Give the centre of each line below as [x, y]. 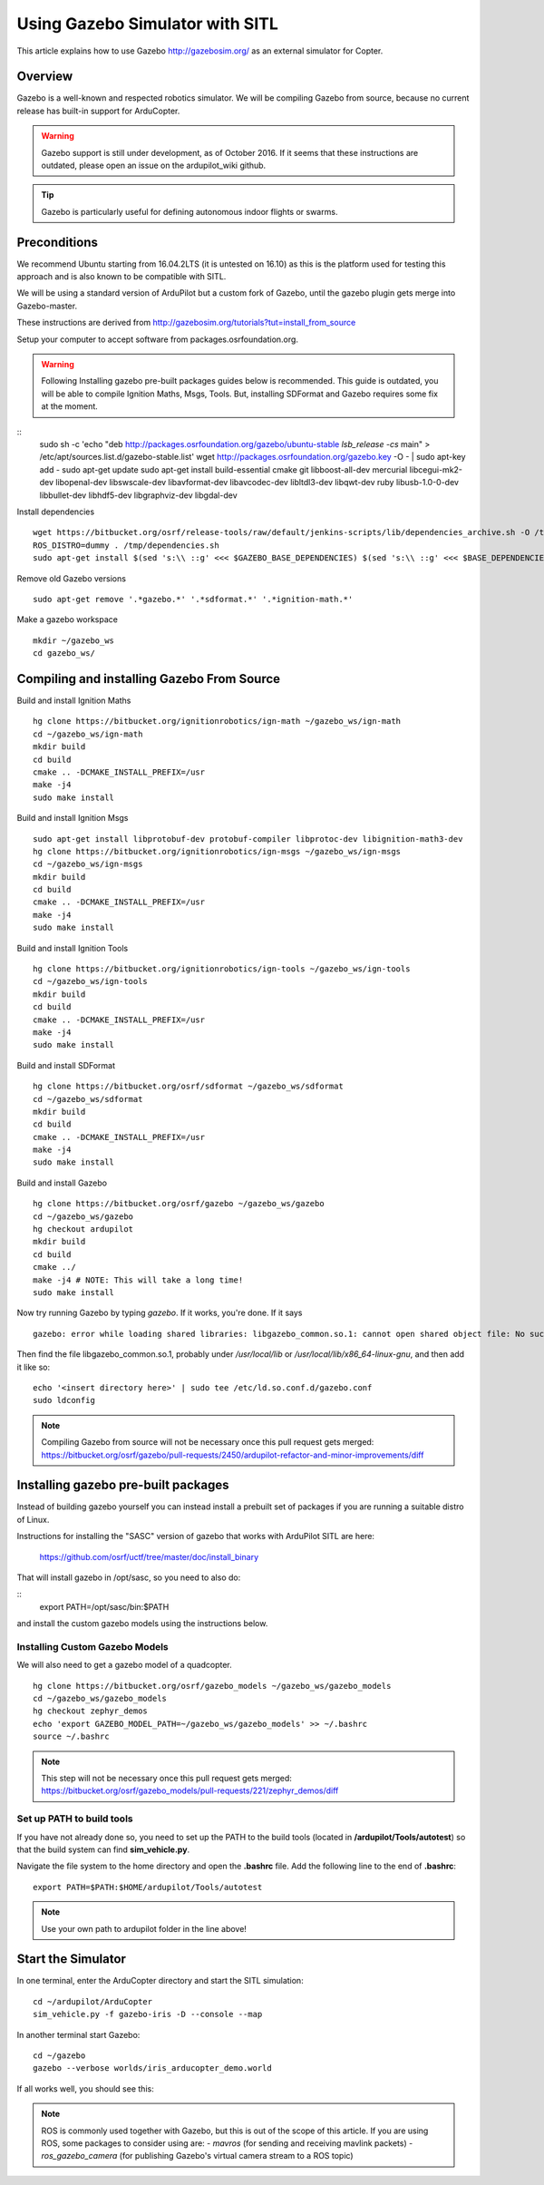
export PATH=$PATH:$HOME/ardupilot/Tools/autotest [148, 1887]
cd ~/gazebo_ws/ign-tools [91, 981]
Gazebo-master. [47, 306]
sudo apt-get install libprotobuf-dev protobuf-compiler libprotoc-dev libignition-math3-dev [248, 839]
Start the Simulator [72, 1959]
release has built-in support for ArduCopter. [98, 111]
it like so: [33, 1367]
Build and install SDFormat [66, 1065]
